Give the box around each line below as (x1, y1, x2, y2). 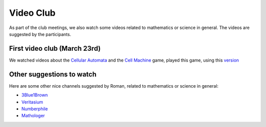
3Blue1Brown (21, 92, 48, 98)
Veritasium (21, 99, 43, 105)
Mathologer (21, 113, 45, 119)
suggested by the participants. (9, 31, 71, 37)
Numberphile (21, 106, 48, 112)
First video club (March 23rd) (9, 44, 101, 53)
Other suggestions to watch (9, 70, 97, 78)
